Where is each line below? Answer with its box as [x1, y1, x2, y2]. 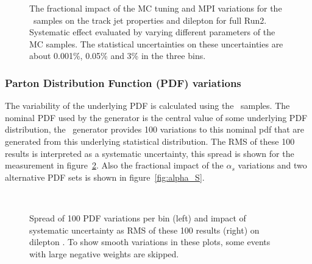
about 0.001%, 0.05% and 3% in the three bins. [29, 49, 206, 62]
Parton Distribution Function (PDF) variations [5, 75, 241, 90]
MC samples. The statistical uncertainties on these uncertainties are [29, 37, 283, 50]
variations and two [238, 159, 307, 172]
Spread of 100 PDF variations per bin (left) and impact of [29, 211, 246, 224]
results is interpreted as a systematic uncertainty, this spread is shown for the [5, 147, 294, 159]
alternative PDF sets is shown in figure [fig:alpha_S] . [5, 170, 205, 183]
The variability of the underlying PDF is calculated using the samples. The [5, 99, 290, 112]
